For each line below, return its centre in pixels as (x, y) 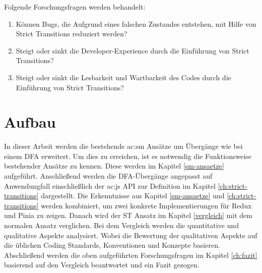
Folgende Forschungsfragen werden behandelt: (75, 7)
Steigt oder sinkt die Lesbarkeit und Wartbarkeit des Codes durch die (123, 77)
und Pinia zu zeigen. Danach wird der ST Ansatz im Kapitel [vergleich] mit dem (128, 215)
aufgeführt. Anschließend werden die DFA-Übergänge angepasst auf (108, 176)
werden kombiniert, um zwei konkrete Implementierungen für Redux (146, 205)
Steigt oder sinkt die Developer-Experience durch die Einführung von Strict (133, 50)
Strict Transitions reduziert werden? (72, 34)
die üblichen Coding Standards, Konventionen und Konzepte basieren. (112, 245)
